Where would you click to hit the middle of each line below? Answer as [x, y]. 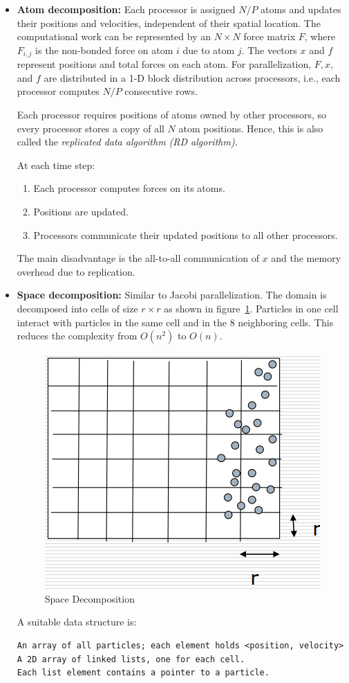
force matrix [270, 36]
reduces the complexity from [77, 336]
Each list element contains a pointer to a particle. [143, 673]
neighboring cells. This [286, 322]
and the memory [306, 258]
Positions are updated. [81, 211]
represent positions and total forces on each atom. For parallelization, [164, 64]
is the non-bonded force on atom [104, 50]
